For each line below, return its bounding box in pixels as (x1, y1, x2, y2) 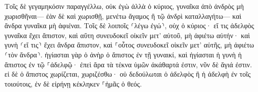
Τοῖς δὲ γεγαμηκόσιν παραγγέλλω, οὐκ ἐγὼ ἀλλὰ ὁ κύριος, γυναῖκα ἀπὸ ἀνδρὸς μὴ (4, 1, 244, 11)
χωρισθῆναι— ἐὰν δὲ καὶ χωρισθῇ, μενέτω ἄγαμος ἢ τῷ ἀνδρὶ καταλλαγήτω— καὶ (4, 10, 242, 21)
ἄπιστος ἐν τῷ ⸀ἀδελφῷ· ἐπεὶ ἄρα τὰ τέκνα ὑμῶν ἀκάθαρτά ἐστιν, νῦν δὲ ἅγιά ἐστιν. (4, 59, 252, 69)
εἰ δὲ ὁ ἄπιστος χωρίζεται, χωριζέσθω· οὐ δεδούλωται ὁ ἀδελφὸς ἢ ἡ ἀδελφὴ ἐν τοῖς (4, 69, 251, 79)
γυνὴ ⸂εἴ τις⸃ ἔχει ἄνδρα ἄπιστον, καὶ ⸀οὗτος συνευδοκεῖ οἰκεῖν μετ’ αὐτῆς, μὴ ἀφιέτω (4, 40, 254, 50)
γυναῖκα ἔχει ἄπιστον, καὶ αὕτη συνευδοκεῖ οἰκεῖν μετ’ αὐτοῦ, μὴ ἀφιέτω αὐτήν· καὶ (4, 30, 250, 40)
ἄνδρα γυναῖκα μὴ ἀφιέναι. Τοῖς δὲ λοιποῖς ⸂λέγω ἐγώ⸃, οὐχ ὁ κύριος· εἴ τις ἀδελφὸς (4, 20, 255, 31)
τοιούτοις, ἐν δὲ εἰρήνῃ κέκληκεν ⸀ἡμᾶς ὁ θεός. (4, 78, 142, 89)
